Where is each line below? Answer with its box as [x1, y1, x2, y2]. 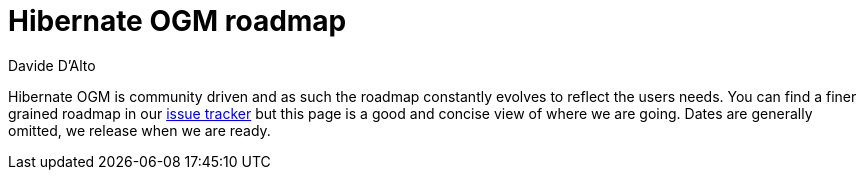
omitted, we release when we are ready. [8, 121, 271, 139]
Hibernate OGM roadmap [8, 4, 347, 38]
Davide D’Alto [8, 56, 96, 74]
